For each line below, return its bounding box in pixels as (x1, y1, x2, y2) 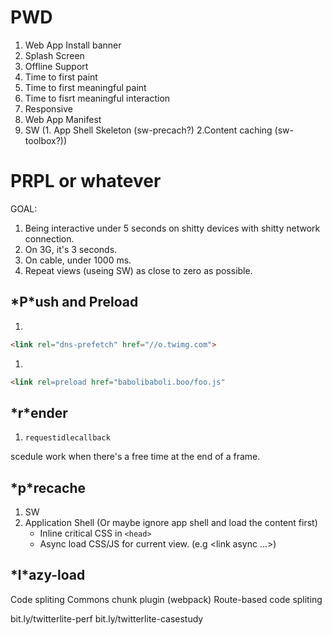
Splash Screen (24, 49, 85, 61)
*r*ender (10, 404, 68, 421)
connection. (24, 232, 75, 245)
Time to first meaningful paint (24, 81, 147, 93)
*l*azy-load (10, 567, 86, 584)
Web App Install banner (24, 39, 122, 51)
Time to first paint (24, 71, 98, 83)
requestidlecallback (24, 433, 111, 443)
